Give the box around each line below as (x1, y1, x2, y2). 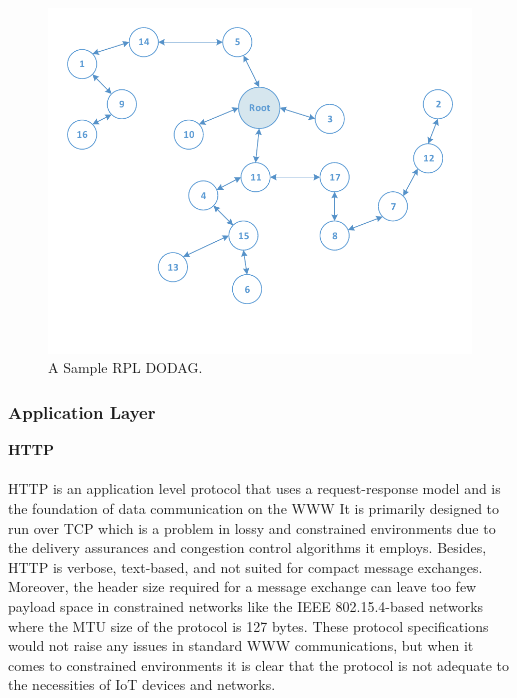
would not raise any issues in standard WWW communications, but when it (8, 635, 474, 656)
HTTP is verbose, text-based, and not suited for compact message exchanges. (8, 556, 483, 577)
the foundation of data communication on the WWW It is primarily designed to (8, 497, 500, 518)
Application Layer (8, 399, 156, 424)
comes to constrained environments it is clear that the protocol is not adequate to (8, 654, 510, 675)
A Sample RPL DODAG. (48, 357, 203, 378)
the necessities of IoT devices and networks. (8, 674, 276, 695)
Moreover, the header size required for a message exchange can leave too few (8, 576, 477, 597)
